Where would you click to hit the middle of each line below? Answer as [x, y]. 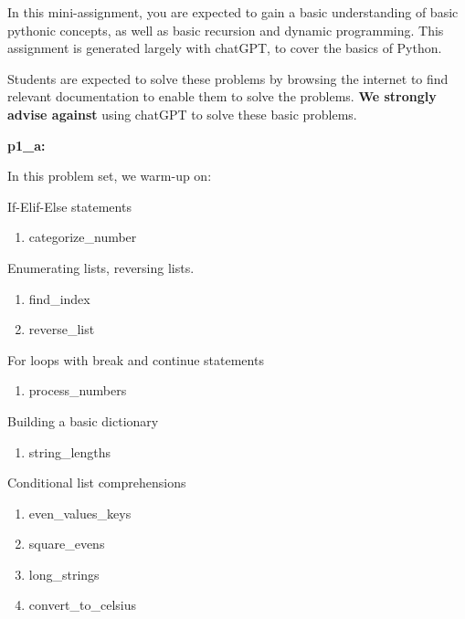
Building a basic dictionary [83, 420]
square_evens [67, 544]
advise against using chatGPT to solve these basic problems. [182, 114]
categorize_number [83, 237]
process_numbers [78, 390]
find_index [59, 298]
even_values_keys [80, 513]
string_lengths [70, 451]
